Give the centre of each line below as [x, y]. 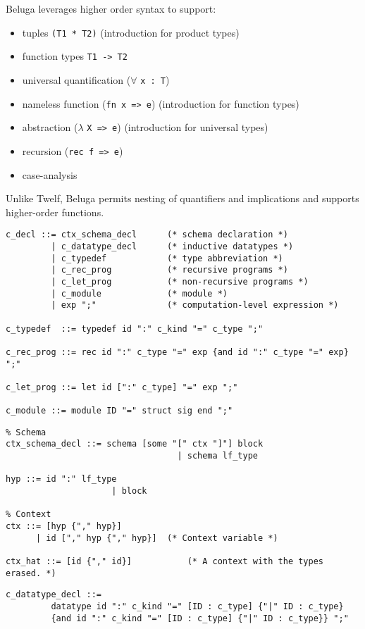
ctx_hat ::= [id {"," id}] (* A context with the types [165, 562]
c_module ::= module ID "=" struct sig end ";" [119, 411]
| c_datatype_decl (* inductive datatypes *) [172, 246]
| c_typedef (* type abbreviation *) [167, 258]
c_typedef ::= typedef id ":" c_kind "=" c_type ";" [135, 329]
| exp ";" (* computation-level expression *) [195, 305]
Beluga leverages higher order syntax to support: [111, 8]
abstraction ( [50, 127]
